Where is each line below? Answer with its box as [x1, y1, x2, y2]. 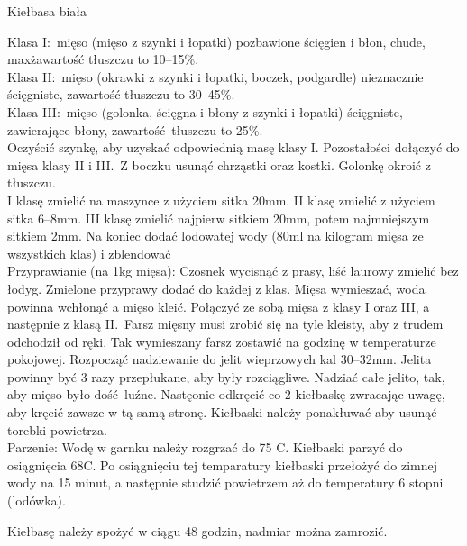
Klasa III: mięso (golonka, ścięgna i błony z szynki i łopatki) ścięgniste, [7, 102, 403, 121]
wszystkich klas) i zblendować [7, 243, 171, 262]
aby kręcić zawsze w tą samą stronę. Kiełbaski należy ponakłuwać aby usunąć [7, 403, 437, 422]
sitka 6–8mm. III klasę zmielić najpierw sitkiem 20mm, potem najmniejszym [7, 208, 430, 227]
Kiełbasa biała [7, 2, 87, 20]
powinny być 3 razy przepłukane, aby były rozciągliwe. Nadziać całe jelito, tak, [7, 367, 445, 386]
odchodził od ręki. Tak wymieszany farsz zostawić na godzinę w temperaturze [7, 332, 436, 350]
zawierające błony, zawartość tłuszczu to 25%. [7, 120, 263, 139]
